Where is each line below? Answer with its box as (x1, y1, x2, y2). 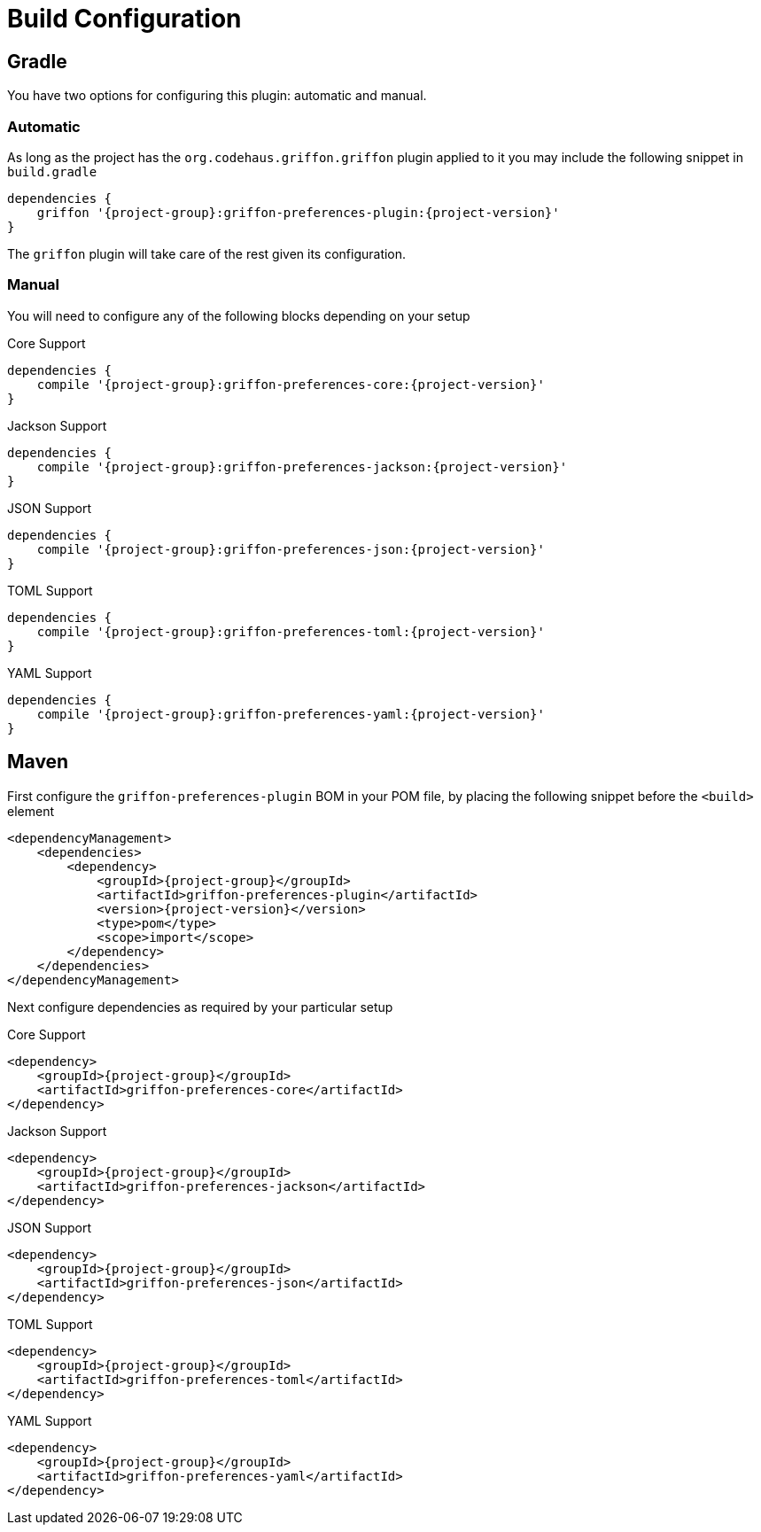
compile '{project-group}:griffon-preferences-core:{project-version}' (36, 377, 545, 392)
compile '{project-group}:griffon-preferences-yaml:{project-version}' (36, 706, 545, 721)
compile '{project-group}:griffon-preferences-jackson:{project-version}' (36, 459, 568, 474)
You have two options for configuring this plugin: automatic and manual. (7, 88, 427, 104)
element (7, 803, 54, 819)
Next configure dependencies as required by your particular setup (7, 999, 393, 1015)
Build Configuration (7, 4, 242, 34)
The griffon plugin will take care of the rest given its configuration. (7, 245, 407, 261)
